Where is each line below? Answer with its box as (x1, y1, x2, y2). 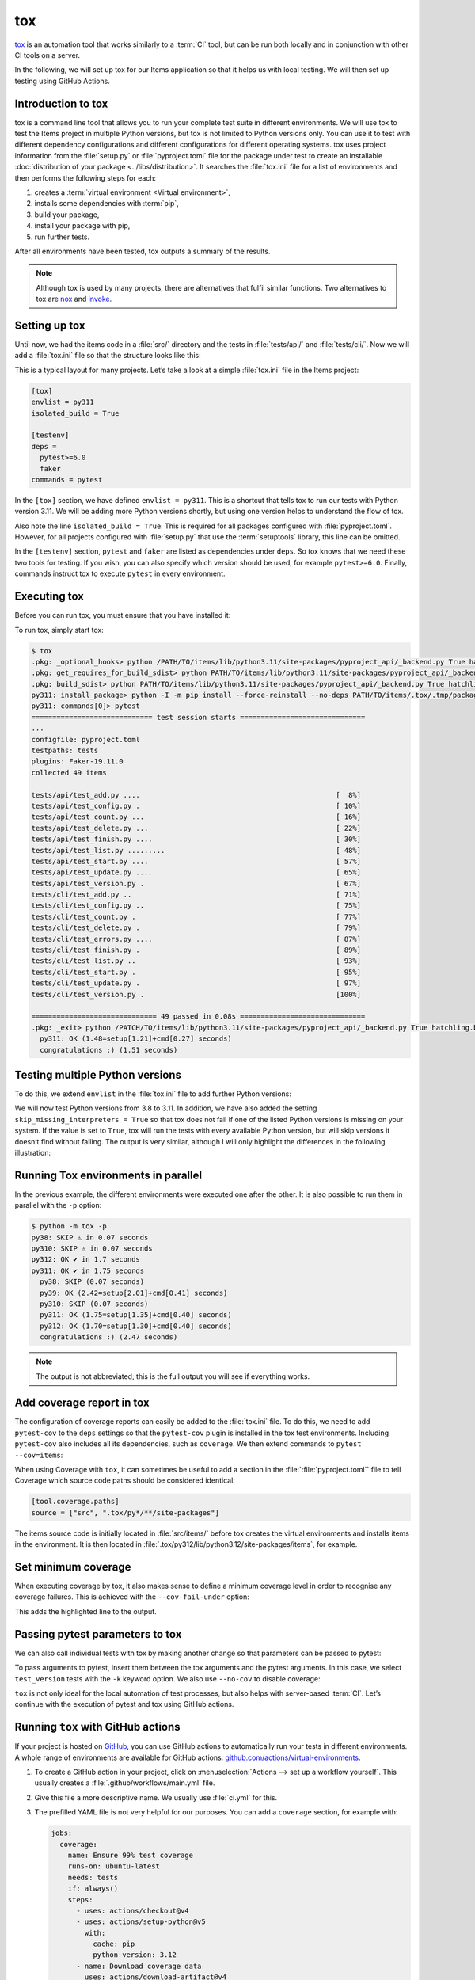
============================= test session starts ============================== (31, 713, 366, 722)
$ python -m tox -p (31, 1222, 107, 1231)
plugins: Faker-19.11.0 (31, 757, 124, 766)
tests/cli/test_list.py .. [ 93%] (31, 957, 362, 965)
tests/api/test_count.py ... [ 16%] (31, 813, 362, 821)
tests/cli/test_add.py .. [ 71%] (31, 890, 362, 899)
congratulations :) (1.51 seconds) (40, 1045, 178, 1054)
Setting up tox (14, 318, 85, 332)
